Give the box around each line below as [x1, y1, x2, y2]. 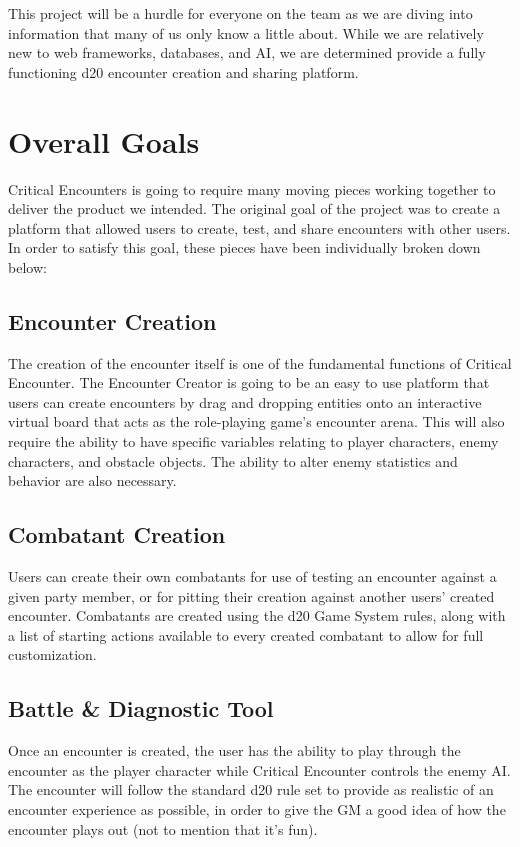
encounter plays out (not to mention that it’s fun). [8, 818, 318, 839]
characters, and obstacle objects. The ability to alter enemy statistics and [8, 450, 458, 471]
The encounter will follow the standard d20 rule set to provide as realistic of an [8, 779, 494, 800]
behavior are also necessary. [8, 470, 177, 491]
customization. [8, 644, 97, 665]
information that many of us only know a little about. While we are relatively [8, 22, 484, 43]
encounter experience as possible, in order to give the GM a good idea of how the [8, 798, 506, 819]
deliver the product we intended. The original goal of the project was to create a [8, 198, 501, 219]
